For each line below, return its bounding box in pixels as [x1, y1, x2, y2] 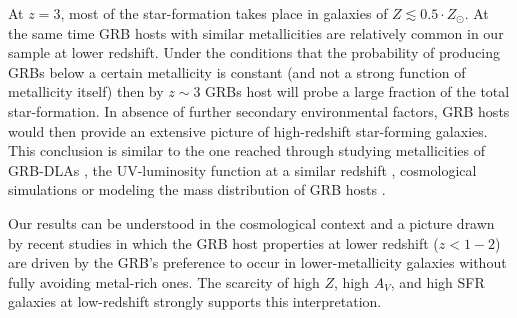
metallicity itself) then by [8, 81, 164, 102]
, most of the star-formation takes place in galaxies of [60, 3, 388, 23]
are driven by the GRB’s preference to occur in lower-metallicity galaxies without [8, 252, 507, 273]
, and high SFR [390, 271, 485, 292]
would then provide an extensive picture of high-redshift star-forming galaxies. [8, 120, 488, 141]
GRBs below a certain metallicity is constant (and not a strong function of [8, 61, 466, 82]
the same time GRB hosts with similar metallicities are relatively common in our [8, 22, 504, 43]
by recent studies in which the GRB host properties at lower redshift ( [8, 232, 439, 253]
